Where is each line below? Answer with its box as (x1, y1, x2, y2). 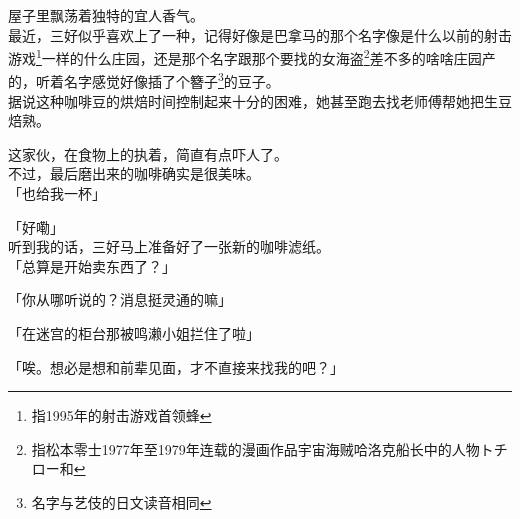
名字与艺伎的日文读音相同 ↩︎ (31, 492, 212, 512)
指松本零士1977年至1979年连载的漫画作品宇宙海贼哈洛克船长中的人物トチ (31, 438, 508, 459)
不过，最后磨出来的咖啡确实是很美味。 (8, 163, 260, 184)
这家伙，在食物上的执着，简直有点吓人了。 (8, 143, 288, 164)
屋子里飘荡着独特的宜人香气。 (8, 5, 204, 25)
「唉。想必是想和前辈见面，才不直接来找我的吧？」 (8, 356, 344, 377)
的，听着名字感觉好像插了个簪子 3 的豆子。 (8, 68, 280, 92)
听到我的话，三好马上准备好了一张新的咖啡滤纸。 (8, 236, 330, 257)
